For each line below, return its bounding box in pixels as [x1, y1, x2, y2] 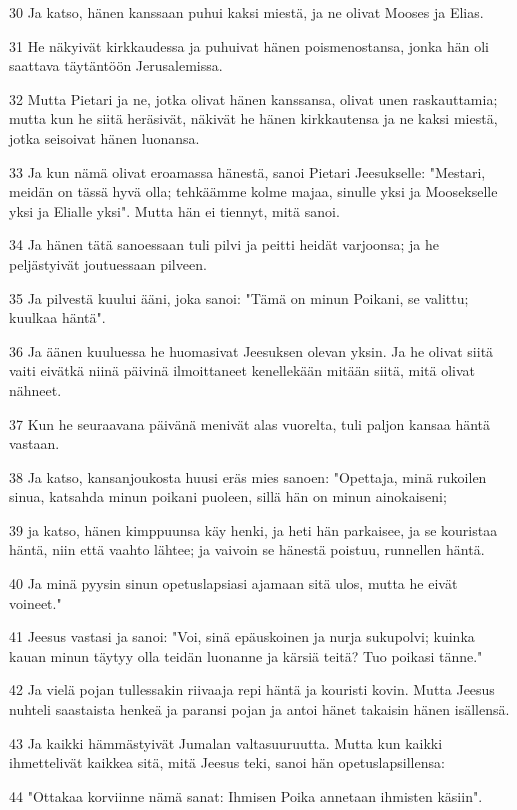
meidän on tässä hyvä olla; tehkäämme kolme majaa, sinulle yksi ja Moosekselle [9, 181, 498, 202]
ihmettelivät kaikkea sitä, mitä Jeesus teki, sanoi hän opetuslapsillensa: [9, 752, 445, 773]
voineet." [9, 592, 62, 613]
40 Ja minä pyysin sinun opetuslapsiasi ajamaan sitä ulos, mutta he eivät [9, 573, 458, 594]
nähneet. [9, 379, 62, 400]
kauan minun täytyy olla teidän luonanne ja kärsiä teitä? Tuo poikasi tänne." [9, 645, 483, 666]
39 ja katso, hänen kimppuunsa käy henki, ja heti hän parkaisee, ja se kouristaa [9, 519, 498, 540]
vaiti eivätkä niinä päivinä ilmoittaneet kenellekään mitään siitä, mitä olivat [9, 360, 475, 381]
